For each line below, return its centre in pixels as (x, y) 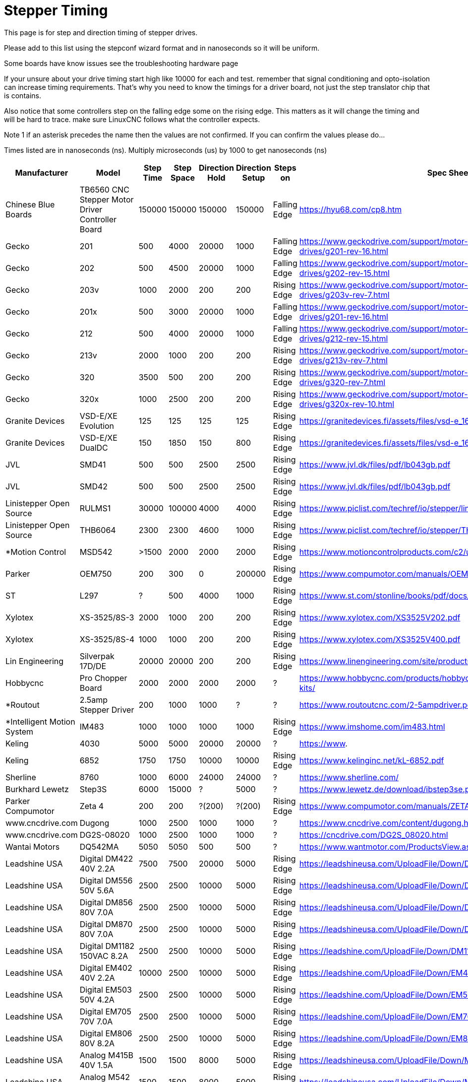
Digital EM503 (106, 989)
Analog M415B (106, 1055)
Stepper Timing (56, 10)
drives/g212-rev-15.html (344, 338)
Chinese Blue (30, 204)
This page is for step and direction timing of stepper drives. (101, 32)
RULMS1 (95, 508)
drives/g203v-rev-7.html (344, 295)
